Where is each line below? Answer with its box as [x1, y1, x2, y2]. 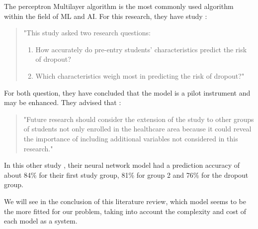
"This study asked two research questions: [23, 27, 151, 38]
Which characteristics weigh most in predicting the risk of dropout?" [35, 70, 245, 81]
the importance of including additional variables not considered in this [23, 133, 238, 143]
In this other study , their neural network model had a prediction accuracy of [4, 160, 240, 170]
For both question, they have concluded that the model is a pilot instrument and [4, 87, 251, 98]
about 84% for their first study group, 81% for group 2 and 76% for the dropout [4, 169, 249, 180]
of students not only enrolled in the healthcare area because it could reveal [23, 123, 252, 134]
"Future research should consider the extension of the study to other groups [23, 114, 254, 124]
